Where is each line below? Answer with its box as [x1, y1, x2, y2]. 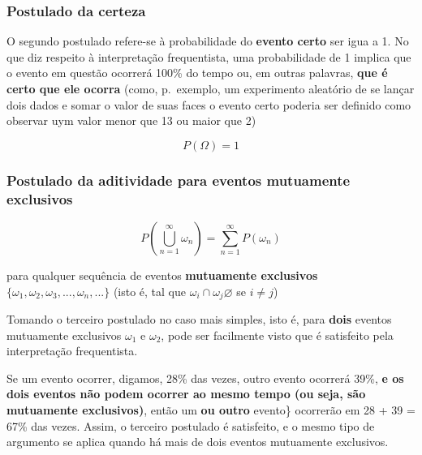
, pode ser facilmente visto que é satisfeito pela [161, 326, 394, 343]
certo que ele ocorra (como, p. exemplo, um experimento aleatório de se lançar [6, 80, 415, 97]
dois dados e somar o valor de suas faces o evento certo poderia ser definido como [6, 96, 411, 113]
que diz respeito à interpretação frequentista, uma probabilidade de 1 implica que [6, 48, 411, 65]
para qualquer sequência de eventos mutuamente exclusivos [6, 266, 318, 283]
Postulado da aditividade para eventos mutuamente [6, 170, 351, 190]
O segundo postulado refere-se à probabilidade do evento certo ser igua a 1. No [6, 32, 409, 49]
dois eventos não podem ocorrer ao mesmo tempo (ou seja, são [6, 385, 366, 402]
